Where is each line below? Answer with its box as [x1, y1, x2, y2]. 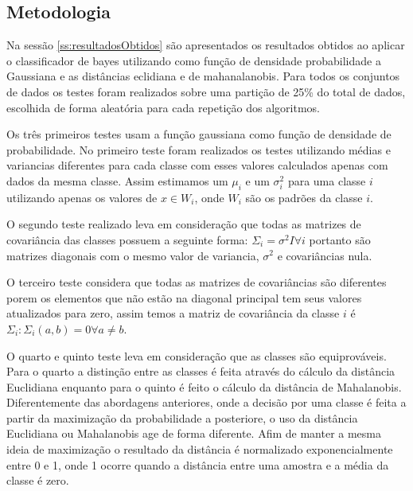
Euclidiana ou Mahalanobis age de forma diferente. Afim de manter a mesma [6, 425, 382, 442]
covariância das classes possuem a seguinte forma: [6, 231, 248, 247]
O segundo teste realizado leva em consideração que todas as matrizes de [6, 216, 361, 232]
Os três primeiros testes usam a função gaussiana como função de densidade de [6, 126, 392, 142]
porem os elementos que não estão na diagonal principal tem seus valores [6, 289, 362, 306]
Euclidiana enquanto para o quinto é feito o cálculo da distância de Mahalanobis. [6, 378, 402, 395]
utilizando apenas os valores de [6, 189, 158, 205]
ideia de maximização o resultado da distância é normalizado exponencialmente [6, 441, 393, 458]
